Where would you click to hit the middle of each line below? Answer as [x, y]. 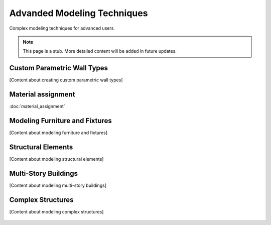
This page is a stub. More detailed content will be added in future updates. [100, 51]
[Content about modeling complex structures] [56, 211]
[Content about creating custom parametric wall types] [66, 80]
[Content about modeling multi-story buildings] [58, 185]
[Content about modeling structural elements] [56, 159]
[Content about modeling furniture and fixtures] [58, 133]
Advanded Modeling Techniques [79, 13]
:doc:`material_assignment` [37, 106]
